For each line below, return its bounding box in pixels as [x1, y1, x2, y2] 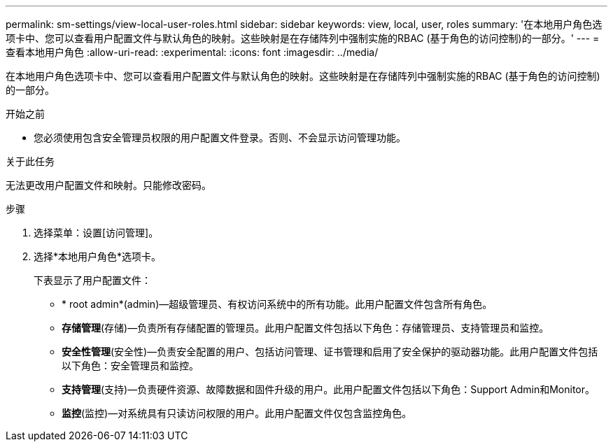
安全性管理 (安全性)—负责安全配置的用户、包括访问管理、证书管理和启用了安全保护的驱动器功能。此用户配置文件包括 [62, 346, 598, 357]
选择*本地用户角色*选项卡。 [34, 250, 162, 262]
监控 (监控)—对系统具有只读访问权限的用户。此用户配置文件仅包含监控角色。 [62, 407, 412, 419]
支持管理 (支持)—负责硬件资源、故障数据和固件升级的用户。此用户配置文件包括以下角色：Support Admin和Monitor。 [62, 383, 595, 395]
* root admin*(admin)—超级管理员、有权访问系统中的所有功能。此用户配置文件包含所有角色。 [62, 298, 493, 310]
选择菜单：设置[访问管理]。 [34, 227, 159, 239]
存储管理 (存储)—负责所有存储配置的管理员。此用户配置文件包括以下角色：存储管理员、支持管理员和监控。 [62, 322, 549, 334]
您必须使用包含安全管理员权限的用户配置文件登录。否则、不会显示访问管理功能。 [34, 132, 406, 143]
